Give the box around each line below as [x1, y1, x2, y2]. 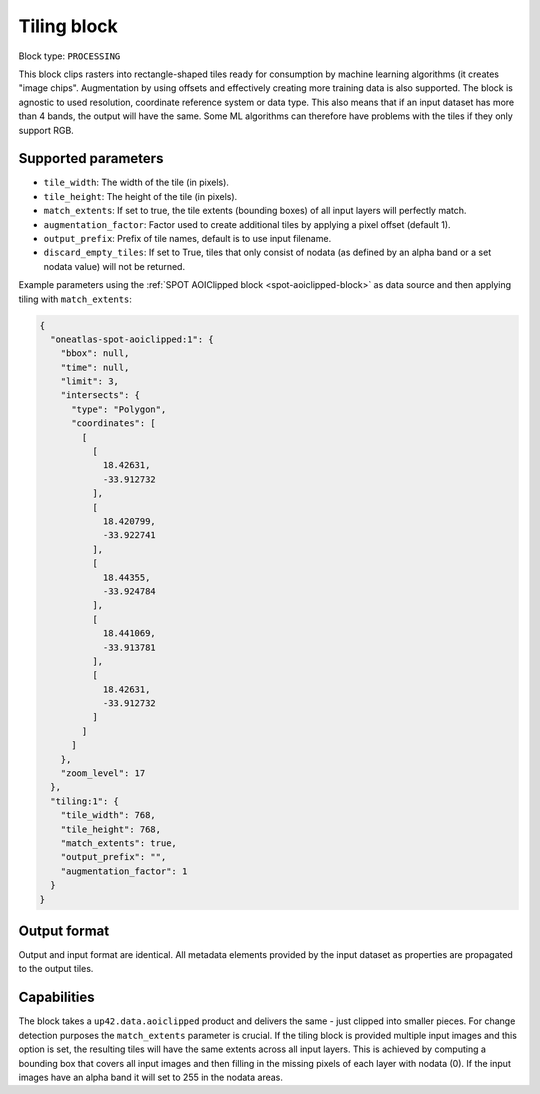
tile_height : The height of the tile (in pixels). [43, 190, 238, 202]
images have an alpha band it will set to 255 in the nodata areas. [18, 1071, 284, 1083]
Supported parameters [18, 150, 164, 167]
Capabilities [18, 989, 95, 1006]
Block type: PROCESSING [18, 50, 121, 62]
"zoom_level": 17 [60, 768, 146, 779]
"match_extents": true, [60, 837, 177, 849]
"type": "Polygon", [71, 403, 167, 415]
